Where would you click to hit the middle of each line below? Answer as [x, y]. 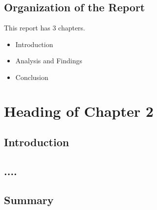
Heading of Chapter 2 [79, 111]
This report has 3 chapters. [45, 28]
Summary [29, 199]
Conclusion [32, 77]
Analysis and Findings [49, 61]
